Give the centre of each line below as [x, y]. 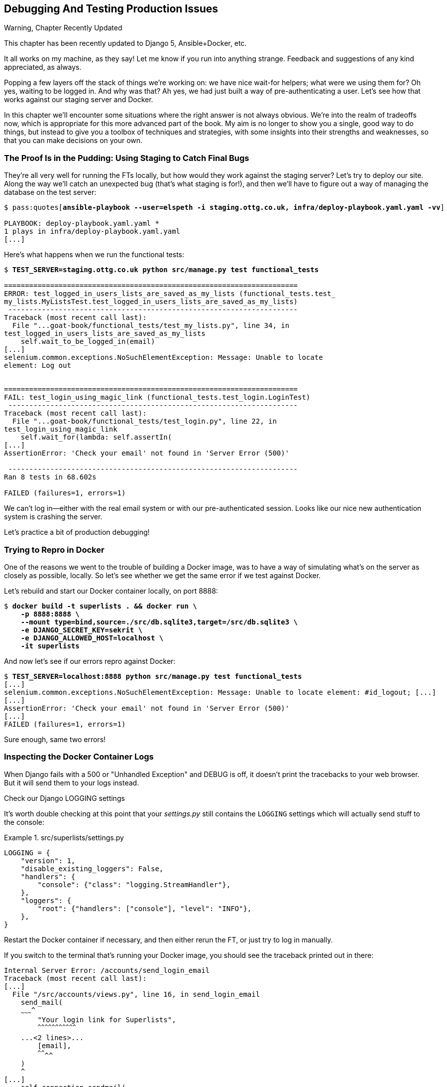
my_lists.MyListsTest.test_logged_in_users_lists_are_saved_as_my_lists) [151, 302]
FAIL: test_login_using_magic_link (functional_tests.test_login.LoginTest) [157, 397]
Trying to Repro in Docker [54, 549]
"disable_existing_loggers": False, [92, 868]
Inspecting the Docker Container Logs [79, 757]
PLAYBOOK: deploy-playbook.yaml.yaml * [82, 224]
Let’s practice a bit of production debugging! [77, 532]
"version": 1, [48, 860]
